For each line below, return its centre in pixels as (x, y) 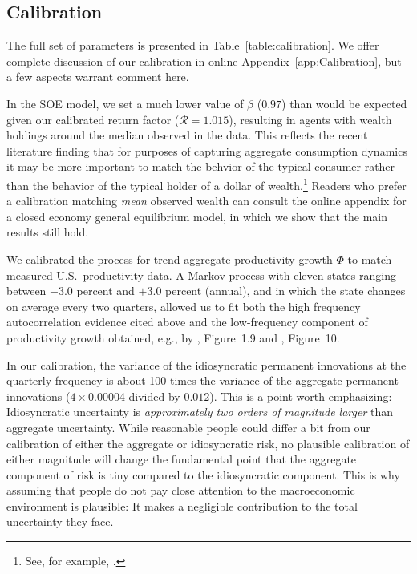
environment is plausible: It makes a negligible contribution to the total (182, 505)
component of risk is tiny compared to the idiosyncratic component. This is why (203, 474)
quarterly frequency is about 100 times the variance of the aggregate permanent (202, 380)
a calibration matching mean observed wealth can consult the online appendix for (206, 201)
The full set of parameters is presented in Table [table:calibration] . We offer (193, 45)
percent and (105, 291)
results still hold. (48, 232)
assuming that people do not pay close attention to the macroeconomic (181, 490)
